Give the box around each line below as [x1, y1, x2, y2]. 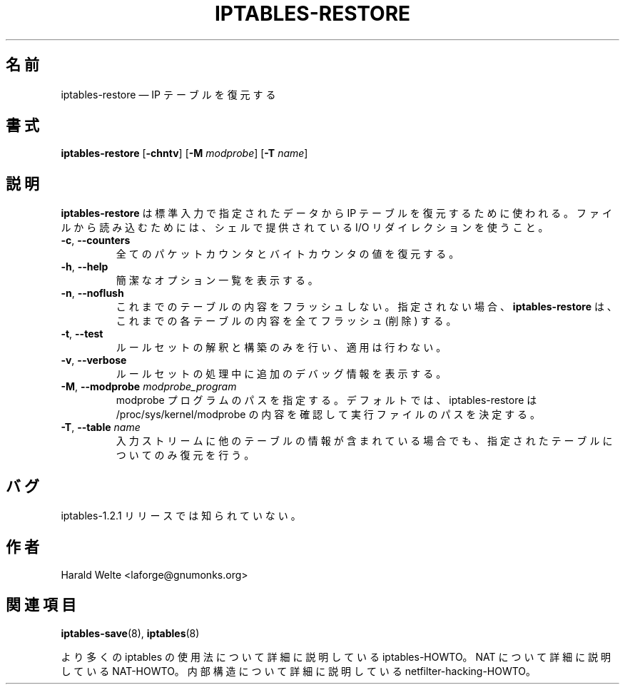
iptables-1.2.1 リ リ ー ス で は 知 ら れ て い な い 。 [61, 509, 301, 522]
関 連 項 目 [6, 596, 76, 614]
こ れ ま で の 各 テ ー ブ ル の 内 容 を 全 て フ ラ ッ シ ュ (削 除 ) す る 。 [116, 315, 457, 328]
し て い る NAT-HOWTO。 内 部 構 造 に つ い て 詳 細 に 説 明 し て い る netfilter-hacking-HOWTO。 [61, 664, 537, 677]
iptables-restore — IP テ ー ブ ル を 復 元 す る [61, 88, 276, 101]
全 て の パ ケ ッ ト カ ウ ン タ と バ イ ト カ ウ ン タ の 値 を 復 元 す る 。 [116, 248, 459, 260]
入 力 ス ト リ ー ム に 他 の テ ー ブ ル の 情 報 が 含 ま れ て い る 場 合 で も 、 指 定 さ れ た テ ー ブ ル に [116, 435, 613, 447]
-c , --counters [61, 234, 131, 247]
